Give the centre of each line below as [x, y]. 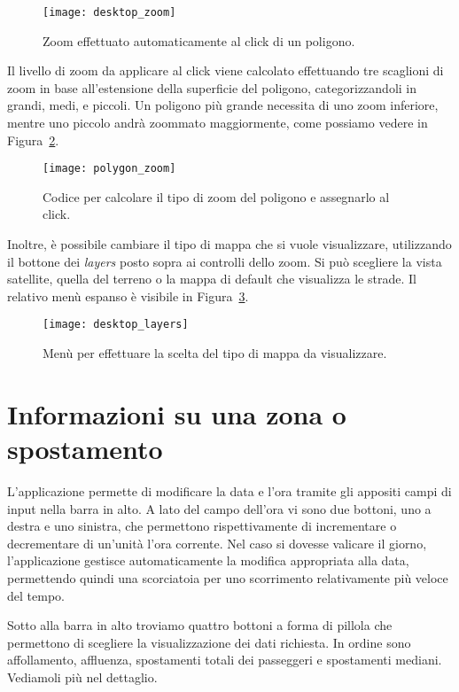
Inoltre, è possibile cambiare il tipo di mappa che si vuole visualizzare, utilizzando [229, 244]
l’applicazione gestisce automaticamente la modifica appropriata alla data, [208, 560]
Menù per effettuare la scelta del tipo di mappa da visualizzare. [215, 353]
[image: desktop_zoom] [109, 12]
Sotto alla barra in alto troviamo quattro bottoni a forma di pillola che [200, 625]
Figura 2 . [33, 140]
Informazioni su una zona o [177, 413]
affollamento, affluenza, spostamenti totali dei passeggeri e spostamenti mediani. [225, 660]
